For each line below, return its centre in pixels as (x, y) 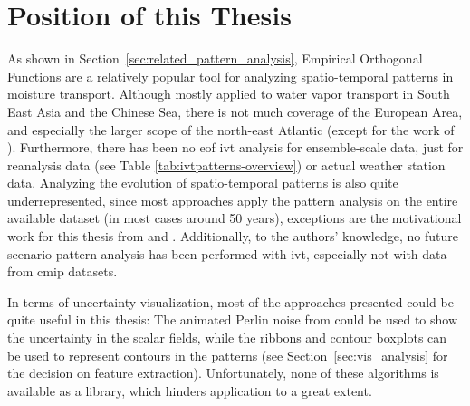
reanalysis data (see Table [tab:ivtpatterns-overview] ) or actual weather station (226, 164)
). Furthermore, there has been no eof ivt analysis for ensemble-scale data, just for (235, 147)
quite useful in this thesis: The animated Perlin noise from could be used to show (233, 319)
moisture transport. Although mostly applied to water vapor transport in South (229, 94)
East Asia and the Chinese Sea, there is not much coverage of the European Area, (235, 111)
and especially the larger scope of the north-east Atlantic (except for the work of (231, 129)
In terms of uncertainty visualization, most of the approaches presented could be (230, 301)
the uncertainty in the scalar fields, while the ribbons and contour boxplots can (227, 338)
